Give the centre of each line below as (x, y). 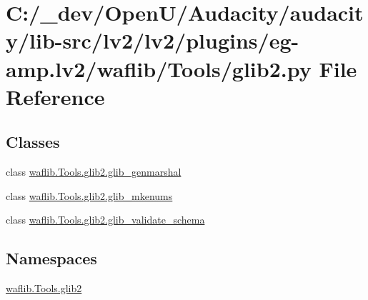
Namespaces (51, 258)
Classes (33, 142)
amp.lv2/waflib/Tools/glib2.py (159, 68)
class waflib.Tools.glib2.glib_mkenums (89, 195)
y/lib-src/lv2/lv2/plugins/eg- (153, 40)
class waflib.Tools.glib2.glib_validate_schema (105, 220)
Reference (55, 96)
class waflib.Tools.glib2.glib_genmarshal (94, 172)
